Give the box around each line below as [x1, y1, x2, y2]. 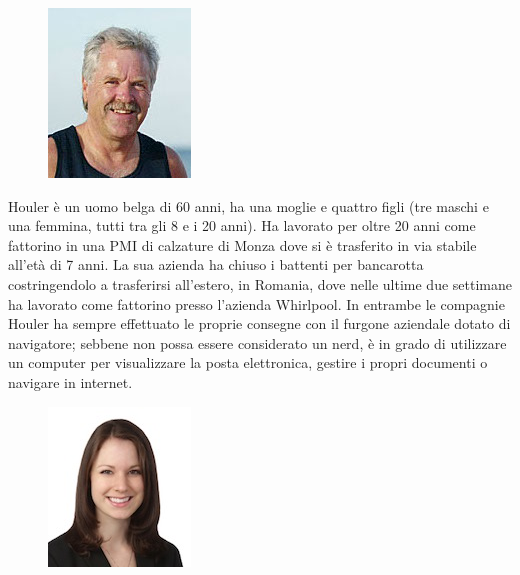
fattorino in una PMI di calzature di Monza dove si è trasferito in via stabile [8, 234, 477, 255]
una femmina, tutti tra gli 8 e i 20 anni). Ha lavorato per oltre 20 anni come [8, 215, 476, 236]
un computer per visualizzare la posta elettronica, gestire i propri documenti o [8, 352, 488, 373]
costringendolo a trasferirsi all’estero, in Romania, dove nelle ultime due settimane [8, 273, 512, 294]
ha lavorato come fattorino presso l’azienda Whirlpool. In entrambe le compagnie [8, 293, 505, 314]
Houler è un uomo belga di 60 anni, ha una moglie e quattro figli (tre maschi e [8, 195, 489, 216]
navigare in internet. [8, 371, 133, 392]
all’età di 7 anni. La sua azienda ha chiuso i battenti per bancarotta [8, 254, 424, 275]
